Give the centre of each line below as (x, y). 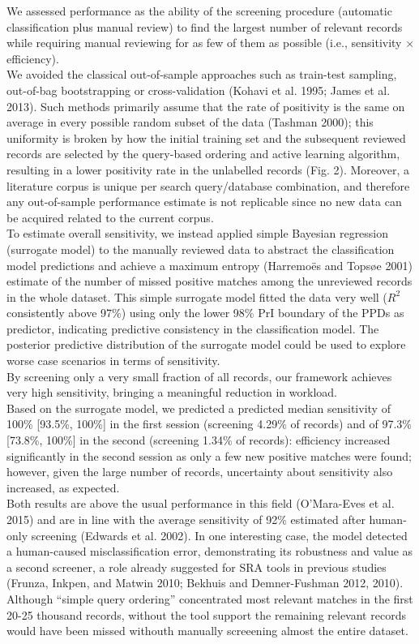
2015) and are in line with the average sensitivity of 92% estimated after (186, 519)
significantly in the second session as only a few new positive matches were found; (209, 455)
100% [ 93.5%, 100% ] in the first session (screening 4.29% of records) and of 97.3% (209, 424)
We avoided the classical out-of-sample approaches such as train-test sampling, (202, 74)
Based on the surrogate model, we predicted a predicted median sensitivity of (199, 408)
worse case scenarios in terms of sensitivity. (113, 361)
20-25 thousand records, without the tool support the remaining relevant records (206, 614)
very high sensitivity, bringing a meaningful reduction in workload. (172, 392)
